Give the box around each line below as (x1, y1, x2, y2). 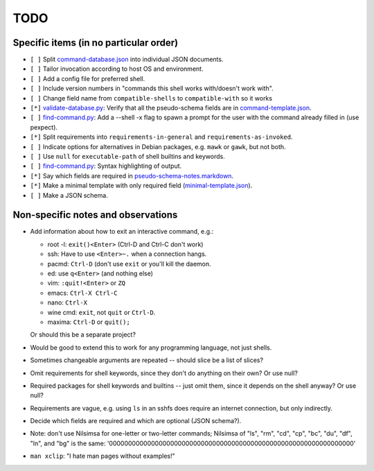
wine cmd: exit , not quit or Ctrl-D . (47, 308, 156, 316)
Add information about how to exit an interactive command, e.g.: (30, 228, 214, 236)
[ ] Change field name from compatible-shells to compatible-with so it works (30, 94, 273, 102)
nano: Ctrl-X (47, 298, 88, 307)
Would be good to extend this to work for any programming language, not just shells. (30, 343, 272, 352)
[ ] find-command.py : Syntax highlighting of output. (30, 162, 182, 170)
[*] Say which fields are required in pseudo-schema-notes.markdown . (30, 171, 234, 180)
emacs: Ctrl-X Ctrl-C (47, 289, 118, 297)
